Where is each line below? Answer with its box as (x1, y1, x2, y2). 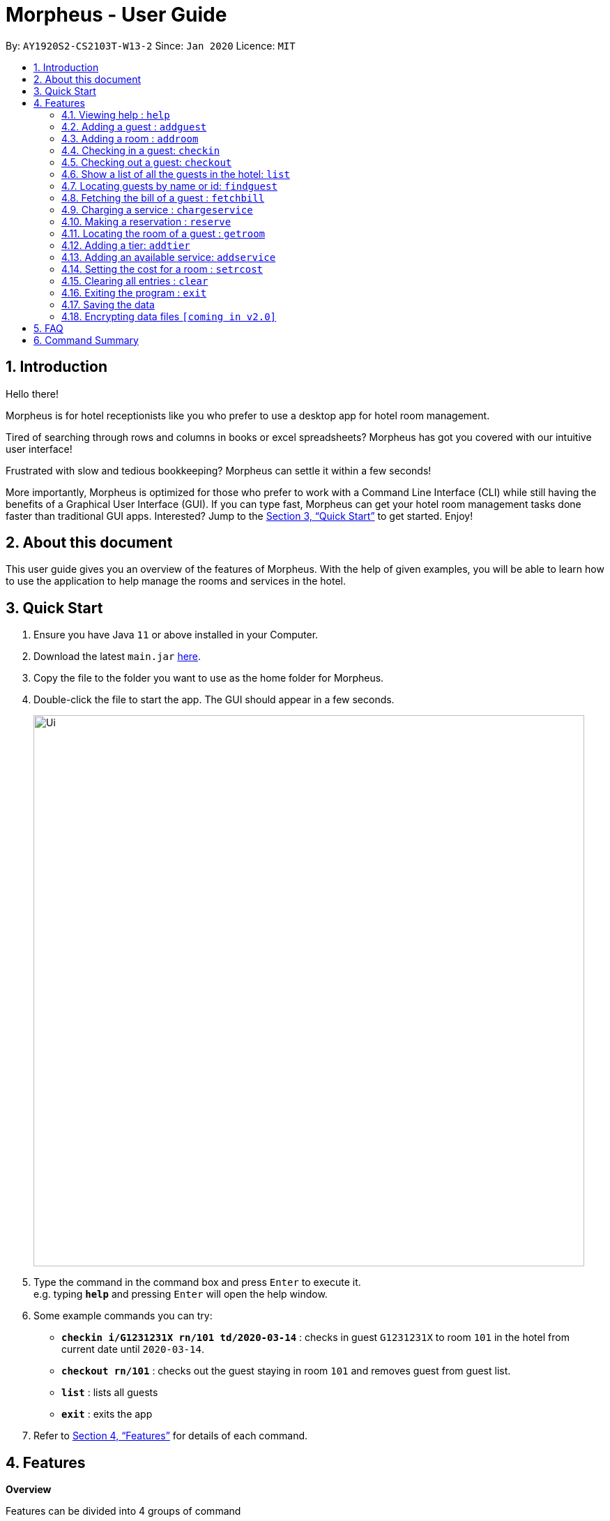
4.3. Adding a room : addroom (61, 132, 199, 144)
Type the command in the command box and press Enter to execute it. (33, 1276, 361, 1289)
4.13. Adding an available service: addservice (61, 250, 276, 263)
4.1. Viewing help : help (61, 108, 170, 121)
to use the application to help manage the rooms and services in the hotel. (6, 575, 346, 587)
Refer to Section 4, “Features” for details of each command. (33, 1430, 308, 1442)
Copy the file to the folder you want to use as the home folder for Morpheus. (33, 672, 384, 684)
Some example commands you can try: (33, 1310, 213, 1322)
